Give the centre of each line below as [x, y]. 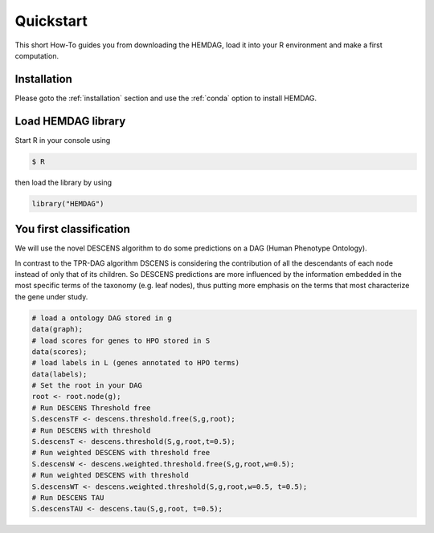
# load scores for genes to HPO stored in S [121, 340]
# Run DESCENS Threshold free [91, 408]
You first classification [72, 229]
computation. [37, 55]
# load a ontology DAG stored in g [102, 318]
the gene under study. [51, 296]
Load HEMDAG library [70, 121]
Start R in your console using [63, 140]
